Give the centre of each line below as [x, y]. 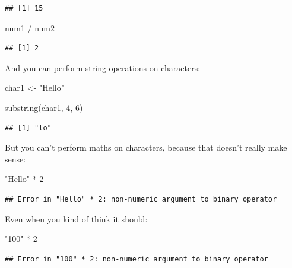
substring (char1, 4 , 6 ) [44, 107]
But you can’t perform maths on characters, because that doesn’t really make [146, 147]
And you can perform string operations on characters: [103, 67]
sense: [15, 159]
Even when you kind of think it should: [76, 218]
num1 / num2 [30, 28]
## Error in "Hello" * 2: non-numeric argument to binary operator [141, 199]
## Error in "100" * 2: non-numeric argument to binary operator [137, 259]
